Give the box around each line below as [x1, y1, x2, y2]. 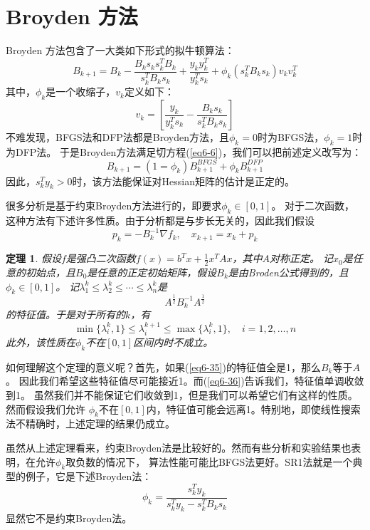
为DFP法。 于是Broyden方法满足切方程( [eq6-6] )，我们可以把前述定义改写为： [6, 145, 362, 160]
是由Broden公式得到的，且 [228, 264, 349, 279]
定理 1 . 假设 [6, 251, 61, 266]
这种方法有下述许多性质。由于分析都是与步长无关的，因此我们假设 [6, 213, 314, 228]
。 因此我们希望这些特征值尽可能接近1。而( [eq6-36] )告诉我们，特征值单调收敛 [6, 373, 364, 388]
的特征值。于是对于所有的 [6, 307, 125, 322]
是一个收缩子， [46, 84, 116, 99]
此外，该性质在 [6, 334, 75, 349]
